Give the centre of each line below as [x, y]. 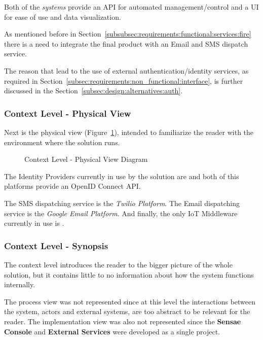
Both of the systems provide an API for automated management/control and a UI [131, 7]
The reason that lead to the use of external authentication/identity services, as [126, 70]
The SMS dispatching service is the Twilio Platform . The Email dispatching [122, 203]
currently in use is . [34, 223]
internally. [20, 284]
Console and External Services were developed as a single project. [112, 331]
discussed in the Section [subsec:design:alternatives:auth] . [93, 91]
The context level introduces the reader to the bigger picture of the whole [118, 264]
